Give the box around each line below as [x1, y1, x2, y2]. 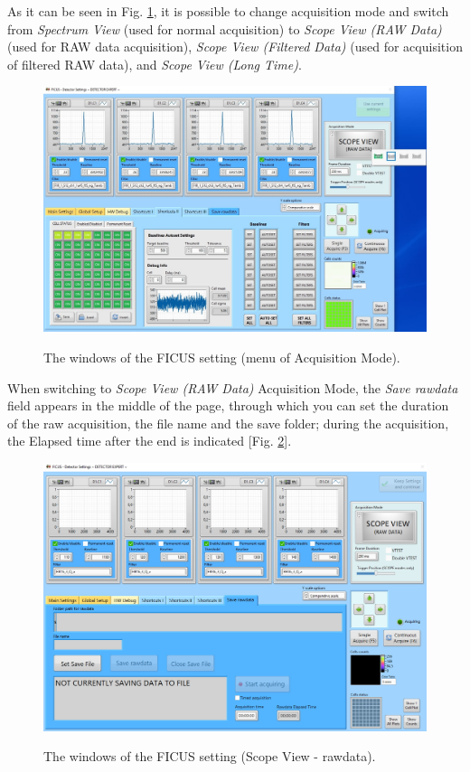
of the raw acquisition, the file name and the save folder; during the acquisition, [7, 413, 449, 432]
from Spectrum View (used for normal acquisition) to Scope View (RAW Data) [7, 19, 442, 38]
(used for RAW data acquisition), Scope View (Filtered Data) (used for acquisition [7, 37, 463, 56]
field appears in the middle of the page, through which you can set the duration [7, 396, 449, 415]
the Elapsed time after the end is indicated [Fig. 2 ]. [7, 431, 292, 450]
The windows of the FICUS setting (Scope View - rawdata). [43, 747, 376, 766]
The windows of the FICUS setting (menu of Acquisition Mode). [43, 348, 400, 366]
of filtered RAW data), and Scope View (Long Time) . [7, 54, 302, 73]
